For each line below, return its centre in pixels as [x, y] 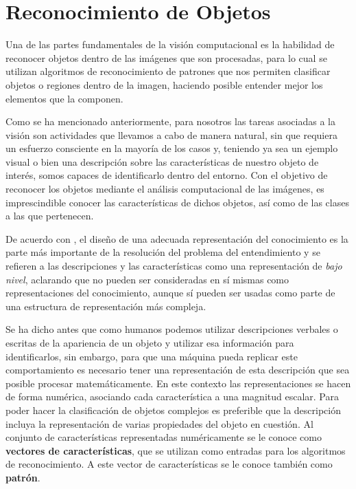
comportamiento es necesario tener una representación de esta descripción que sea [178, 370]
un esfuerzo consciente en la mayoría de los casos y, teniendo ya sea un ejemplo [172, 148]
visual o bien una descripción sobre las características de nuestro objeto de [162, 161]
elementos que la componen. [64, 98]
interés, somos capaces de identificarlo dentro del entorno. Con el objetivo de [167, 175]
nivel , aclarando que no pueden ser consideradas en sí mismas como [147, 279]
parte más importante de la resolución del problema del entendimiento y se [163, 252]
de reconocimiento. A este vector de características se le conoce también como [169, 464]
